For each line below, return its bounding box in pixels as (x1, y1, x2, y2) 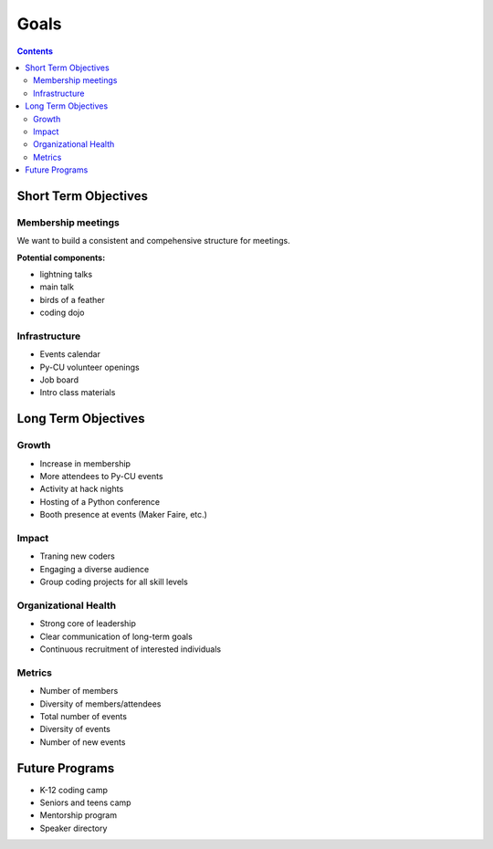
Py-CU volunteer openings (39, 362, 141, 372)
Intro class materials (39, 387, 116, 398)
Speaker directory (39, 823, 108, 833)
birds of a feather (39, 294, 105, 305)
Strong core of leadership (39, 618, 137, 629)
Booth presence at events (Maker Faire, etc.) (39, 509, 207, 520)
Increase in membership (39, 457, 131, 469)
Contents (16, 46, 54, 57)
